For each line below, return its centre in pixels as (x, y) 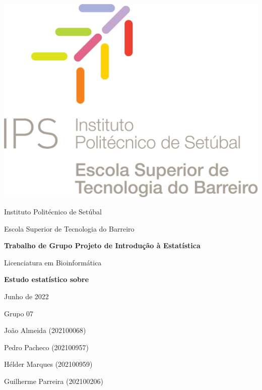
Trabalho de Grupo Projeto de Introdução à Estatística (102, 245)
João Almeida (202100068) (45, 330)
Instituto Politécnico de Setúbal (53, 211)
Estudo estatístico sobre (47, 279)
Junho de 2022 (26, 296)
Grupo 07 (19, 313)
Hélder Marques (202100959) (48, 364)
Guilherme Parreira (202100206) (54, 381)
